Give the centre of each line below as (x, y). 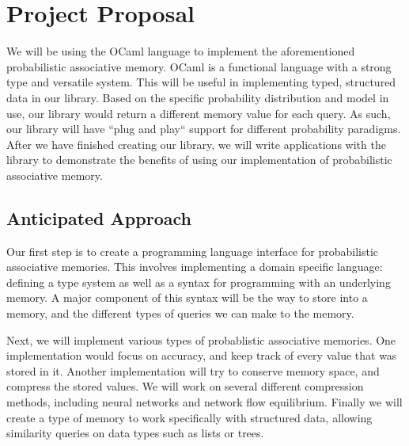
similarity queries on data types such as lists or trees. (135, 433)
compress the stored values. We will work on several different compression (185, 386)
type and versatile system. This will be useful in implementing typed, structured (201, 82)
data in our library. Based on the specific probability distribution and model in (198, 97)
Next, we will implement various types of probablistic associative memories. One (201, 339)
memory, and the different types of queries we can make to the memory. (180, 313)
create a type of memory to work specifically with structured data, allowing (189, 417)
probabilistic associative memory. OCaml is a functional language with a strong (199, 66)
